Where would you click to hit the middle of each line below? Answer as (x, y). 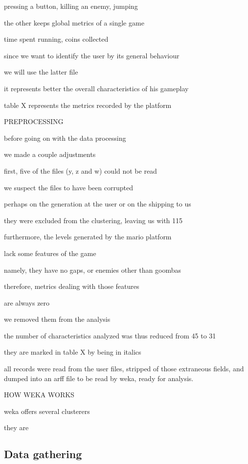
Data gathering (43, 454)
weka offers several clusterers (47, 411)
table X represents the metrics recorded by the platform (88, 105)
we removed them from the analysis (57, 319)
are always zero (27, 302)
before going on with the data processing (65, 138)
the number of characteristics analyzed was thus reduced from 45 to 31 (110, 335)
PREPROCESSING (34, 121)
